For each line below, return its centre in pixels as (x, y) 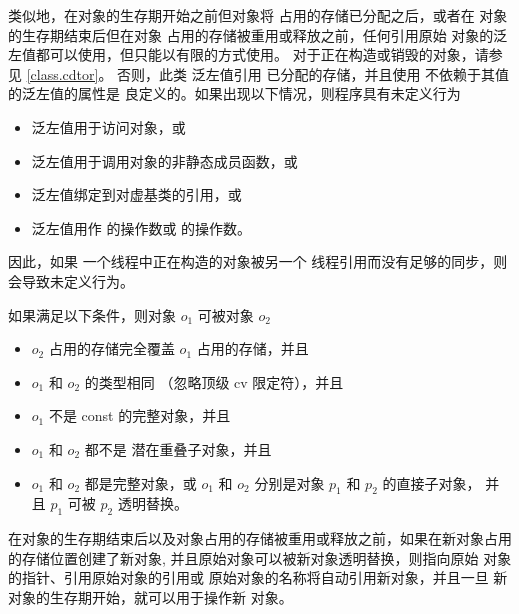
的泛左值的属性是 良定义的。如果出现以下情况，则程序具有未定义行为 (234, 93)
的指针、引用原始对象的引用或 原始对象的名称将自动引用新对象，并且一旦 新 (258, 577)
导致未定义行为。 (77, 280)
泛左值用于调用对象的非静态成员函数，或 (164, 160)
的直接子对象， (431, 482)
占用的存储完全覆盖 (111, 348)
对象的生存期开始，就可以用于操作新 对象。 (150, 596)
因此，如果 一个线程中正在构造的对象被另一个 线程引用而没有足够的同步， (251, 261)
